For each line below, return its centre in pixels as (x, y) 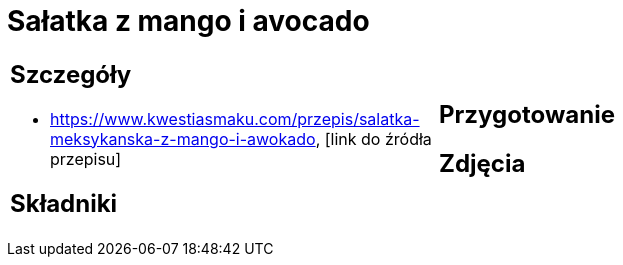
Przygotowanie (527, 114)
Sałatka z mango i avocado (188, 21)
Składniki (64, 203)
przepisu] (86, 158)
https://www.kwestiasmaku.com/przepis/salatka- (235, 118)
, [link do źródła (373, 138)
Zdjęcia (482, 163)
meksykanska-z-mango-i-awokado (183, 138)
